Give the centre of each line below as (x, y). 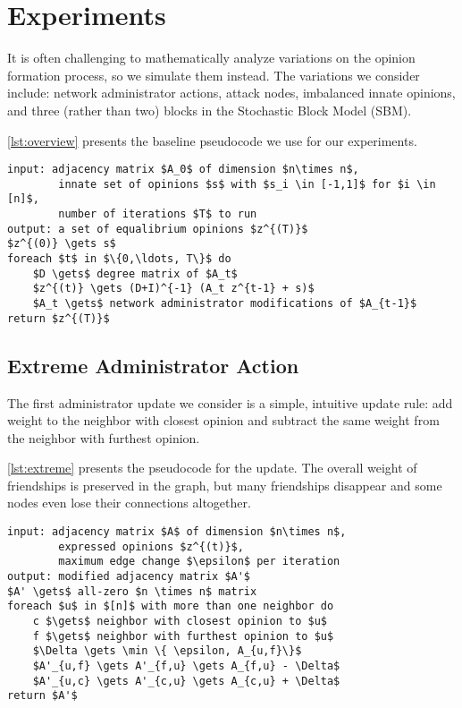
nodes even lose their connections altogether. (129, 503)
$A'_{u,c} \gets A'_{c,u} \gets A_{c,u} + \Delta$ (186, 681)
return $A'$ (42, 696)
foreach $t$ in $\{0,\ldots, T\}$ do (119, 259)
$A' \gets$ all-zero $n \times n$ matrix (132, 591)
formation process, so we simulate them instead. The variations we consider (214, 75)
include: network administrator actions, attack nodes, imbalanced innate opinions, (231, 93)
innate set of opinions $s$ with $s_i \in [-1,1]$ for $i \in (247, 184)
